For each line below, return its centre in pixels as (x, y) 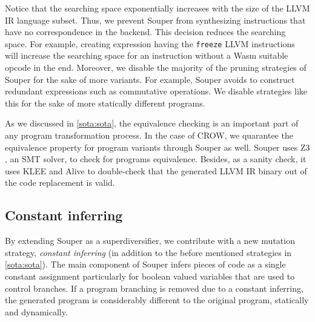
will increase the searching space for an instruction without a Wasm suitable (147, 55)
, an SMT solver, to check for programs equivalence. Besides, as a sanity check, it (156, 159)
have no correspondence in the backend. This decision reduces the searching (145, 32)
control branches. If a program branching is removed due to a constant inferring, (154, 288)
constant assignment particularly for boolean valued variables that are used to (150, 276)
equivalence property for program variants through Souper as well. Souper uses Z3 (157, 147)
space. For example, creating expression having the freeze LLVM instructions (150, 43)
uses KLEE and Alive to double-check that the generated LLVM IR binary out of (156, 170)
